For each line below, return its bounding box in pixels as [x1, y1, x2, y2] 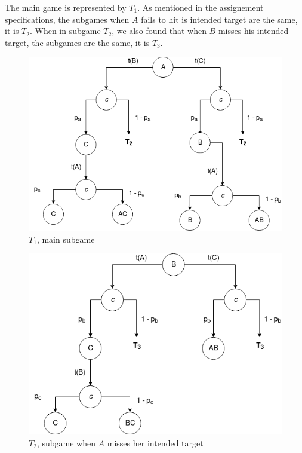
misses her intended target [107, 436, 204, 449]
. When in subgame [29, 25, 101, 37]
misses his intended [218, 25, 289, 37]
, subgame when [36, 436, 95, 449]
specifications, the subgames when [5, 13, 130, 25]
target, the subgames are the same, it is [5, 36, 150, 48]
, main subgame [36, 232, 95, 245]
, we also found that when [112, 25, 207, 37]
